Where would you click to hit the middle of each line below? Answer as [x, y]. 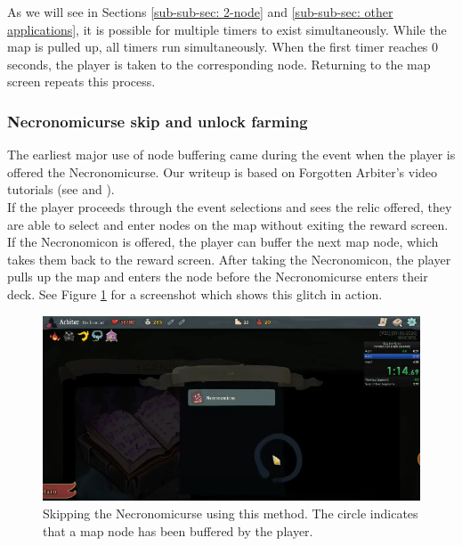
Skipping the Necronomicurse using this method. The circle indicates [231, 513]
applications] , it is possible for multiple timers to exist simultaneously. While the [227, 29]
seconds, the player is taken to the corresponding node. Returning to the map [219, 64]
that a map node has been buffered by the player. [178, 530]
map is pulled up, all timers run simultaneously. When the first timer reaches [218, 47]
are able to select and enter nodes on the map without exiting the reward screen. [228, 224]
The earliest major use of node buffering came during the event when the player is [231, 155]
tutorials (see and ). [61, 189]
